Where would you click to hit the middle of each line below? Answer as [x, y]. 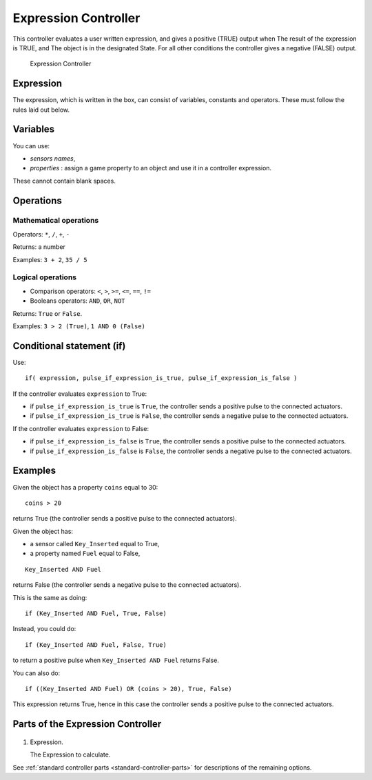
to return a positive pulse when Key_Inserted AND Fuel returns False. [116, 660]
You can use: [31, 146]
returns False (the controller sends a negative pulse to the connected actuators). [127, 585]
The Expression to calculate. [70, 754]
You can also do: [37, 673]
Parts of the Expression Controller [87, 724]
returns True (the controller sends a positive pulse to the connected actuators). [125, 519]
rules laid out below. [41, 110]
